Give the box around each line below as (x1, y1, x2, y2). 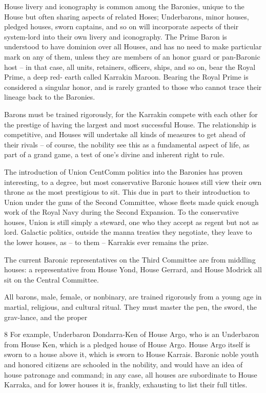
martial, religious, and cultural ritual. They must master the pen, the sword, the (4, 302, 257, 312)
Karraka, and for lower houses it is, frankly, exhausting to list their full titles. (4, 379, 248, 390)
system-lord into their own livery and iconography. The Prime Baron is (4, 31, 227, 42)
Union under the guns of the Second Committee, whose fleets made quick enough (4, 196, 259, 207)
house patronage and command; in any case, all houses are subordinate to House (4, 369, 257, 380)
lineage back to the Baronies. (4, 91, 95, 102)
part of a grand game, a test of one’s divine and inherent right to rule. (4, 149, 225, 160)
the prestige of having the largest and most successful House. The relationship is (4, 119, 256, 129)
